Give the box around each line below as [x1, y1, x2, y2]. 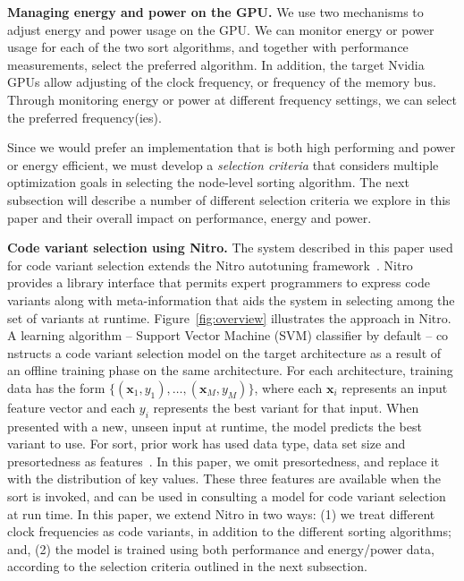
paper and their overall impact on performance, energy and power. [7, 208, 372, 226]
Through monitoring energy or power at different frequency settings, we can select [7, 90, 457, 108]
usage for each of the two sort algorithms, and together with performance [7, 38, 409, 56]
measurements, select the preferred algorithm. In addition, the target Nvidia [7, 55, 425, 73]
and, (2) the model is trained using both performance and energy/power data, [7, 539, 434, 558]
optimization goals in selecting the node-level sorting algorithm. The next [7, 173, 409, 192]
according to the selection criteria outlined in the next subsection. [7, 557, 367, 576]
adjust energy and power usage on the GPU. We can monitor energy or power [7, 20, 434, 38]
